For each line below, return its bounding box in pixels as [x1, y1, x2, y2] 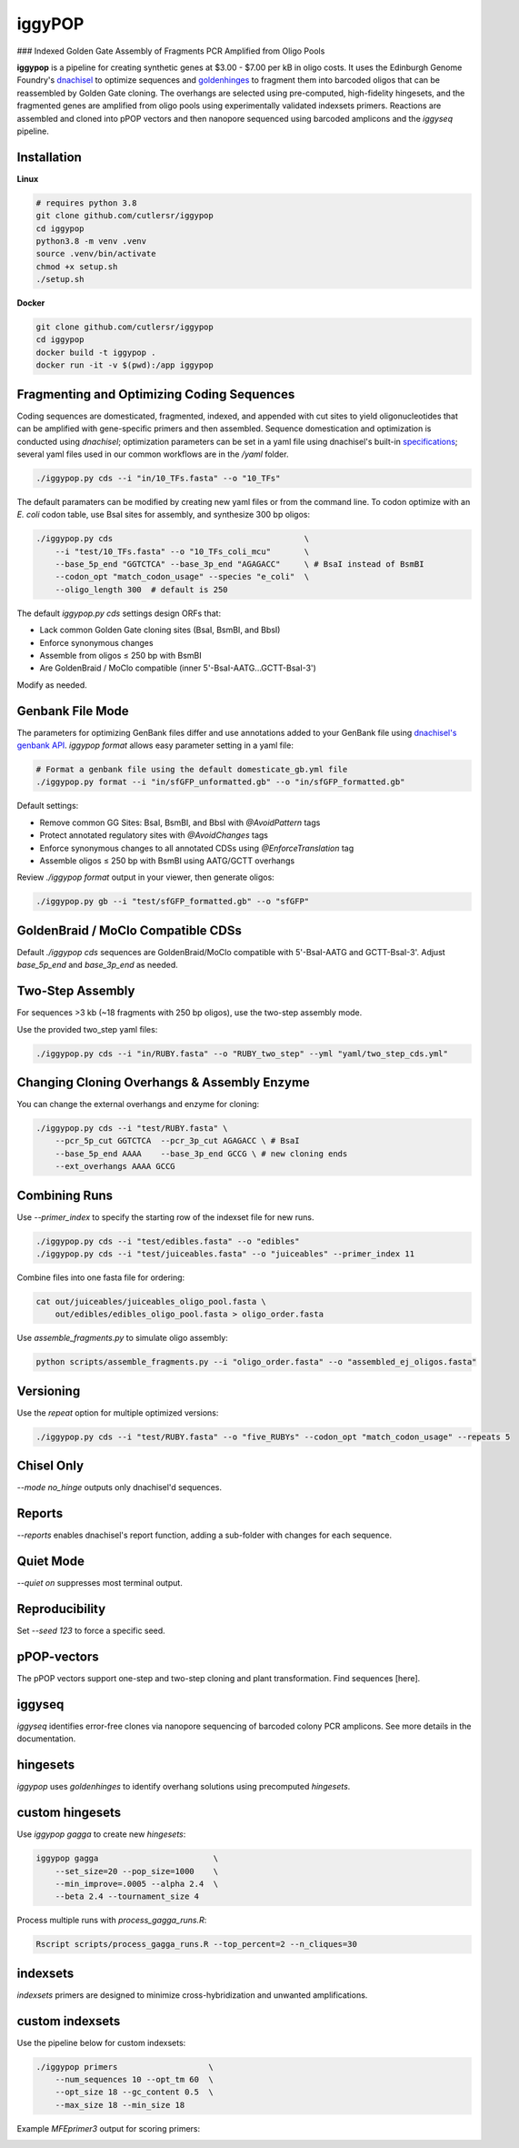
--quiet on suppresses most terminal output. [16, 1578, 184, 1588]
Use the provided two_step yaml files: [16, 1024, 158, 1034]
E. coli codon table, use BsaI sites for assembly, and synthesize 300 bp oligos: [16, 509, 311, 520]
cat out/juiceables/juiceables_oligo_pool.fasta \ [35, 1296, 267, 1307]
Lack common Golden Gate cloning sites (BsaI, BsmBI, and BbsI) [39, 624, 281, 636]
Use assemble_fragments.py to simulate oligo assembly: [16, 1333, 229, 1344]
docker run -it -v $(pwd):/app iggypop [35, 360, 214, 370]
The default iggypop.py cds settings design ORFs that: [16, 608, 222, 619]
